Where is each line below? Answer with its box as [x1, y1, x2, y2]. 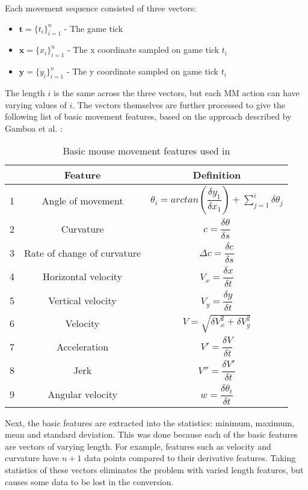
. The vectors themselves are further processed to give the [72, 98, 285, 111]
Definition [192, 168, 241, 182]
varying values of [5, 98, 67, 111]
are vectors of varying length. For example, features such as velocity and [5, 439, 271, 452]
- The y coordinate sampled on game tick [66, 65, 218, 78]
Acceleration [56, 339, 109, 354]
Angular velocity [48, 387, 117, 402]
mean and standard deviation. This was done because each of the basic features [5, 428, 298, 441]
